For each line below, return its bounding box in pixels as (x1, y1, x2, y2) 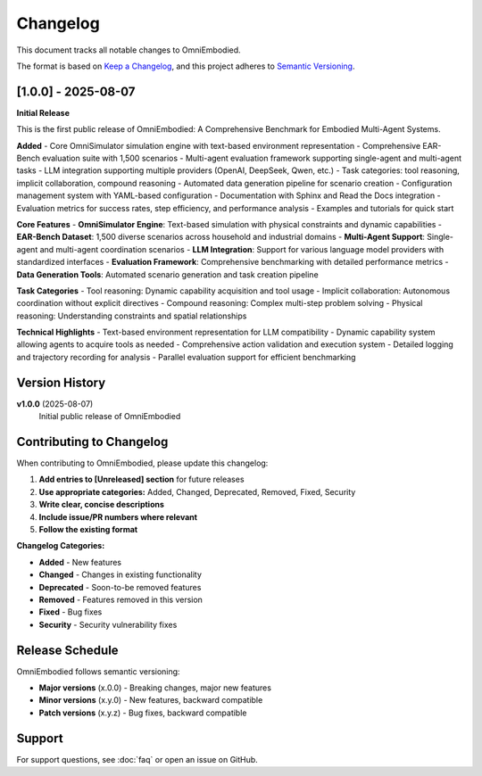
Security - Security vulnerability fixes (38, 619, 178, 630)
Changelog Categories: (16, 541, 105, 551)
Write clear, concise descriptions (38, 499, 165, 510)
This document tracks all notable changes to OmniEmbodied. (16, 45, 241, 55)
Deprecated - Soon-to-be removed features (38, 582, 202, 592)
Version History (16, 375, 106, 390)
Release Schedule (16, 642, 120, 657)
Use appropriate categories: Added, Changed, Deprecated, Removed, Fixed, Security (38, 486, 356, 497)
